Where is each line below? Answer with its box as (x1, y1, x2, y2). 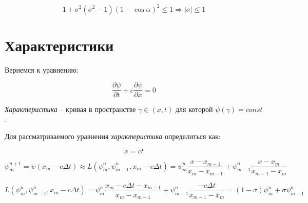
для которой (175, 104, 213, 115)
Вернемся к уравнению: (5, 64, 79, 75)
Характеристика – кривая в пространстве (5, 104, 136, 115)
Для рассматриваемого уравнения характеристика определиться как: (5, 131, 221, 142)
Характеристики (5, 34, 114, 55)
